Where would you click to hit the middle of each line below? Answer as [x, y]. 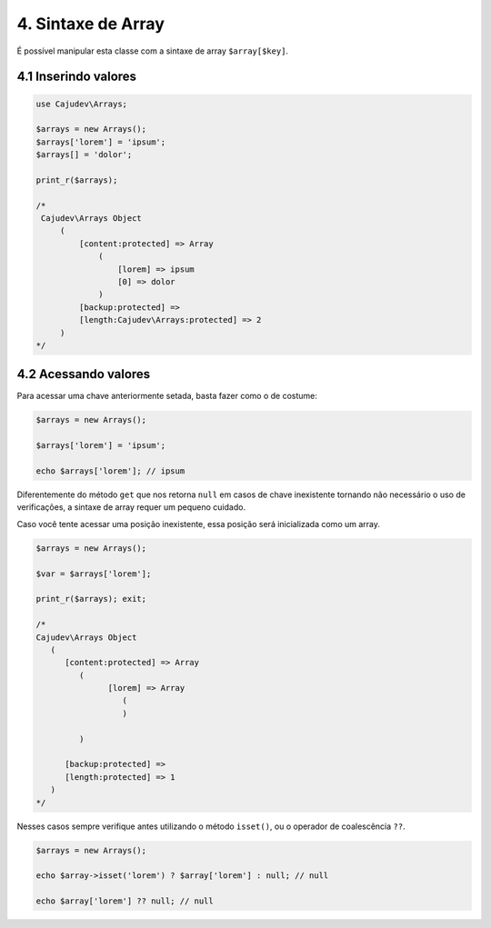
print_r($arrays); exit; [91, 599]
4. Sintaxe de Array [91, 24]
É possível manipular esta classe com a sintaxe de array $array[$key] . [153, 51]
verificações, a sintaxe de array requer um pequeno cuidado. [131, 507]
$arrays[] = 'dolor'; [84, 155]
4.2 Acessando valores [84, 374]
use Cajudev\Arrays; [81, 104]
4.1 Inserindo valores [76, 77]
